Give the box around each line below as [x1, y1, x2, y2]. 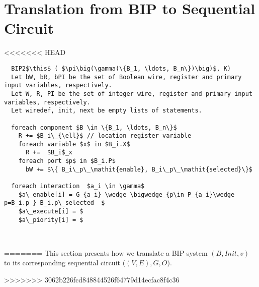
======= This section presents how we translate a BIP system [4, 247, 208, 258]
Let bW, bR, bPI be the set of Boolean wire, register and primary [11, 73, 242, 81]
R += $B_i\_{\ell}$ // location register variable [18, 132, 192, 140]
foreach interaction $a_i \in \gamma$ [11, 183, 145, 190]
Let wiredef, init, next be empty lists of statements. [11, 107, 202, 114]
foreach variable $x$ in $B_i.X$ [18, 140, 130, 148]
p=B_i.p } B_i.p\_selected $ [4, 199, 105, 207]
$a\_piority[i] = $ [18, 216, 83, 223]
